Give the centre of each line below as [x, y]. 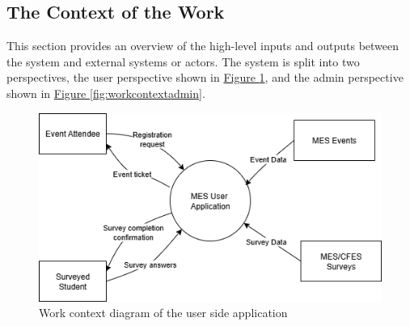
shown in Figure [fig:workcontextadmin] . [106, 93]
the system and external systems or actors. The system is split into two [183, 61]
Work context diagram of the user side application [163, 313]
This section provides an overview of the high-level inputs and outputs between [203, 46]
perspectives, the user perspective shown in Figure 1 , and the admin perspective [205, 77]
